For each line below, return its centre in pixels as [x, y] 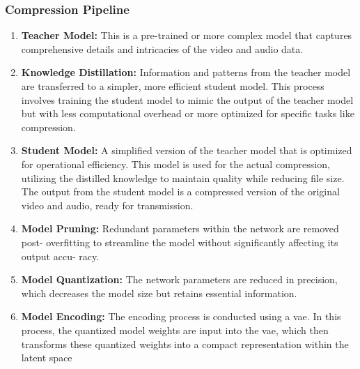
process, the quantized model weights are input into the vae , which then [175, 330]
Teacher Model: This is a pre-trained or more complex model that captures [187, 35]
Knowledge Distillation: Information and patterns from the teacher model [186, 72]
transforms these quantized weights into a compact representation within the [185, 344]
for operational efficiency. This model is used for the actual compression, [175, 164]
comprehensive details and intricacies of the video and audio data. [162, 48]
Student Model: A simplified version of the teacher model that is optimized [187, 150]
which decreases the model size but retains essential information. [159, 293]
